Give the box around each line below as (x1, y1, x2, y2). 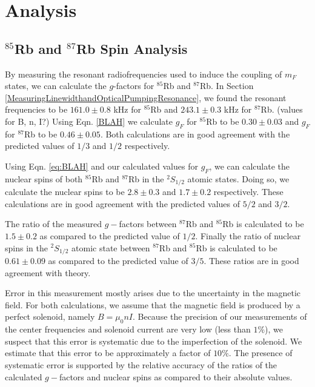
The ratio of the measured (5, 217, 102, 230)
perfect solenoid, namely (5, 310, 95, 323)
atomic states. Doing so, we (187, 172, 290, 185)
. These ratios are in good (204, 254, 299, 267)
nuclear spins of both (5, 172, 83, 185)
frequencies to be (5, 103, 68, 116)
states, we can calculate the (5, 79, 107, 92)
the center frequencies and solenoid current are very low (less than (5, 323, 251, 336)
